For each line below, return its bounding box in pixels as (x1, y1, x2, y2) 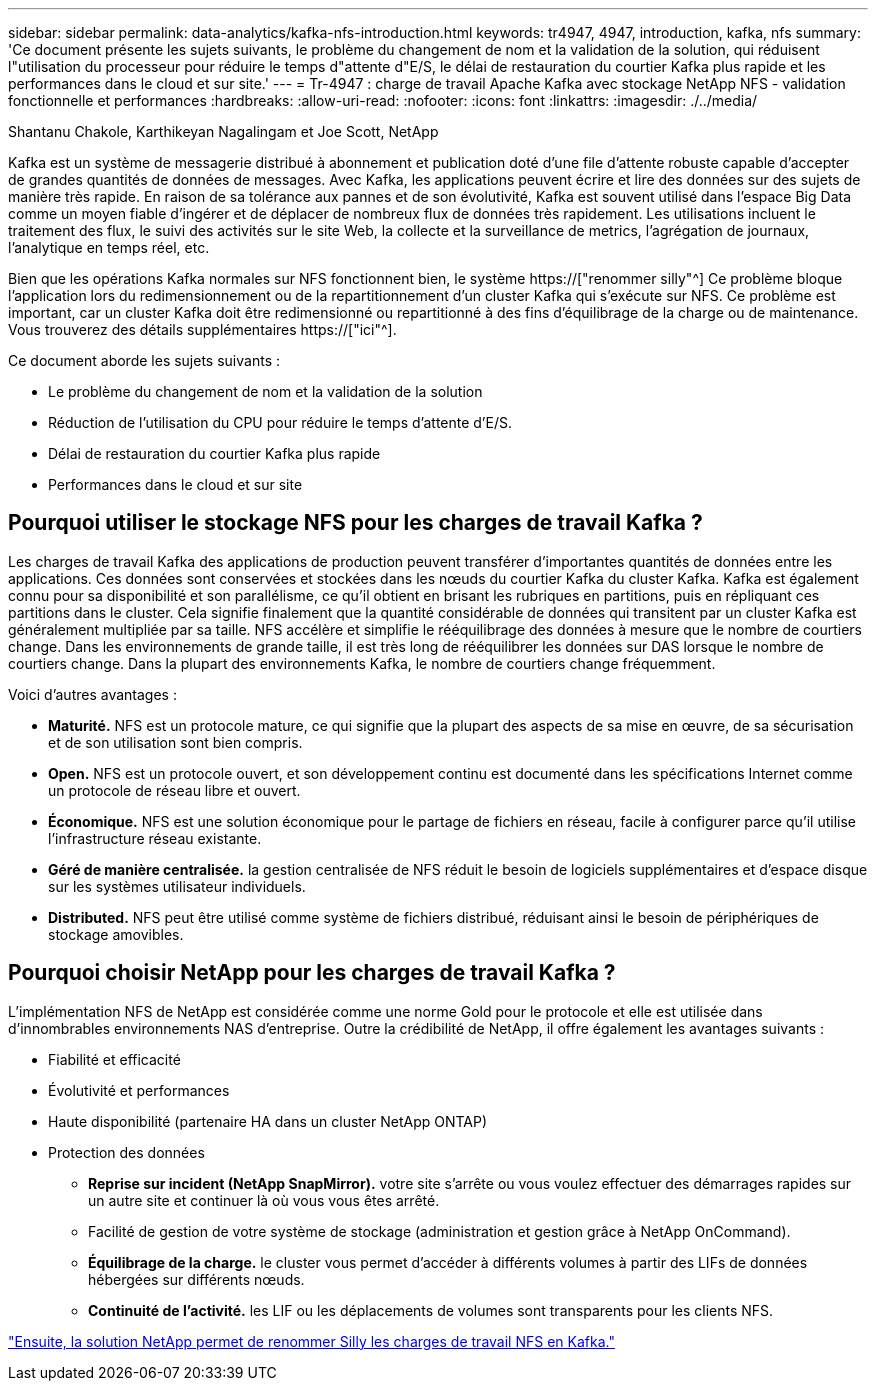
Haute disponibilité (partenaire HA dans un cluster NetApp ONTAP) (48, 1112, 488, 1130)
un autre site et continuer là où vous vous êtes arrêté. (88, 1191, 440, 1209)
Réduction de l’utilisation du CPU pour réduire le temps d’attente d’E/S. (48, 414, 512, 431)
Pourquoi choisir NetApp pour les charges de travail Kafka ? (8, 960, 616, 986)
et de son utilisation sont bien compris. (48, 733, 303, 751)
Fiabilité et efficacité (48, 1050, 181, 1068)
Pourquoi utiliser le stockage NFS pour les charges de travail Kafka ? (8, 510, 703, 536)
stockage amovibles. (48, 925, 184, 943)
